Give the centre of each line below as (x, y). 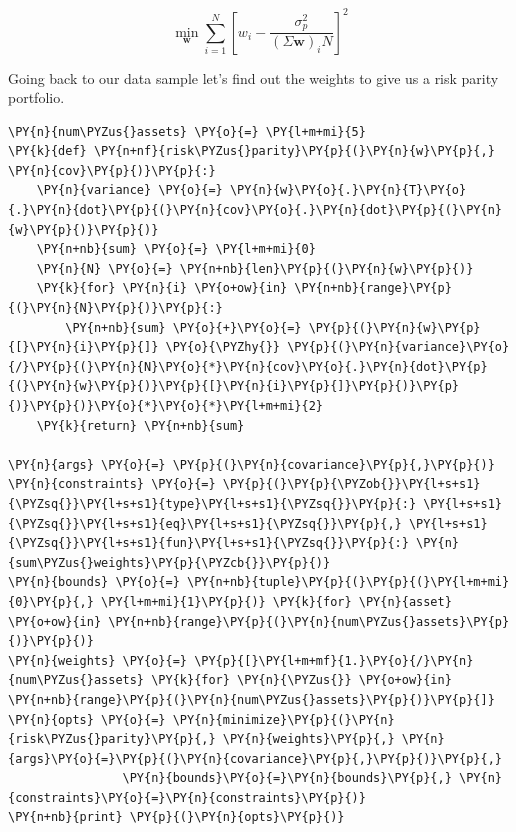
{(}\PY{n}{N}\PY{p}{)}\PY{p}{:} (115, 308)
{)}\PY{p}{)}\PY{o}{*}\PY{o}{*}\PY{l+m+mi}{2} (165, 406)
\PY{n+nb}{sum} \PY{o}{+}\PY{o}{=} (183, 327)
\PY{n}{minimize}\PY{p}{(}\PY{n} (283, 719)
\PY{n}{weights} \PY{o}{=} (97, 660)
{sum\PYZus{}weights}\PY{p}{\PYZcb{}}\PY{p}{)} (169, 562)
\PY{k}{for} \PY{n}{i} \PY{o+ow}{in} (162, 288)
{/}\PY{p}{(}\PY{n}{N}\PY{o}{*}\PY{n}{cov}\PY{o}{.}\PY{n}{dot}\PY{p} (248, 366)
